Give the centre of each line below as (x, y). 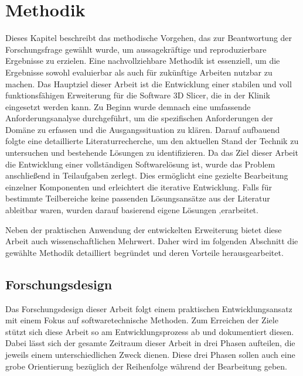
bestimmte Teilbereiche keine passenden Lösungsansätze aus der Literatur (138, 198)
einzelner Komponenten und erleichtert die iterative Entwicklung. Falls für (139, 187)
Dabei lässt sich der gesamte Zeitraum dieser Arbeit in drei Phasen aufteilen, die (150, 343)
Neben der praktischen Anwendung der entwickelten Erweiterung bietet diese (144, 229)
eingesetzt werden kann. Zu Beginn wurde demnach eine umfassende (128, 106)
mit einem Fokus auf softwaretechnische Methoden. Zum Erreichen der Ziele (142, 320)
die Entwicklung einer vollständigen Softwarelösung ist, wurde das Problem (140, 164)
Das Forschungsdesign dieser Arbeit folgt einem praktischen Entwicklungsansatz (149, 308)
